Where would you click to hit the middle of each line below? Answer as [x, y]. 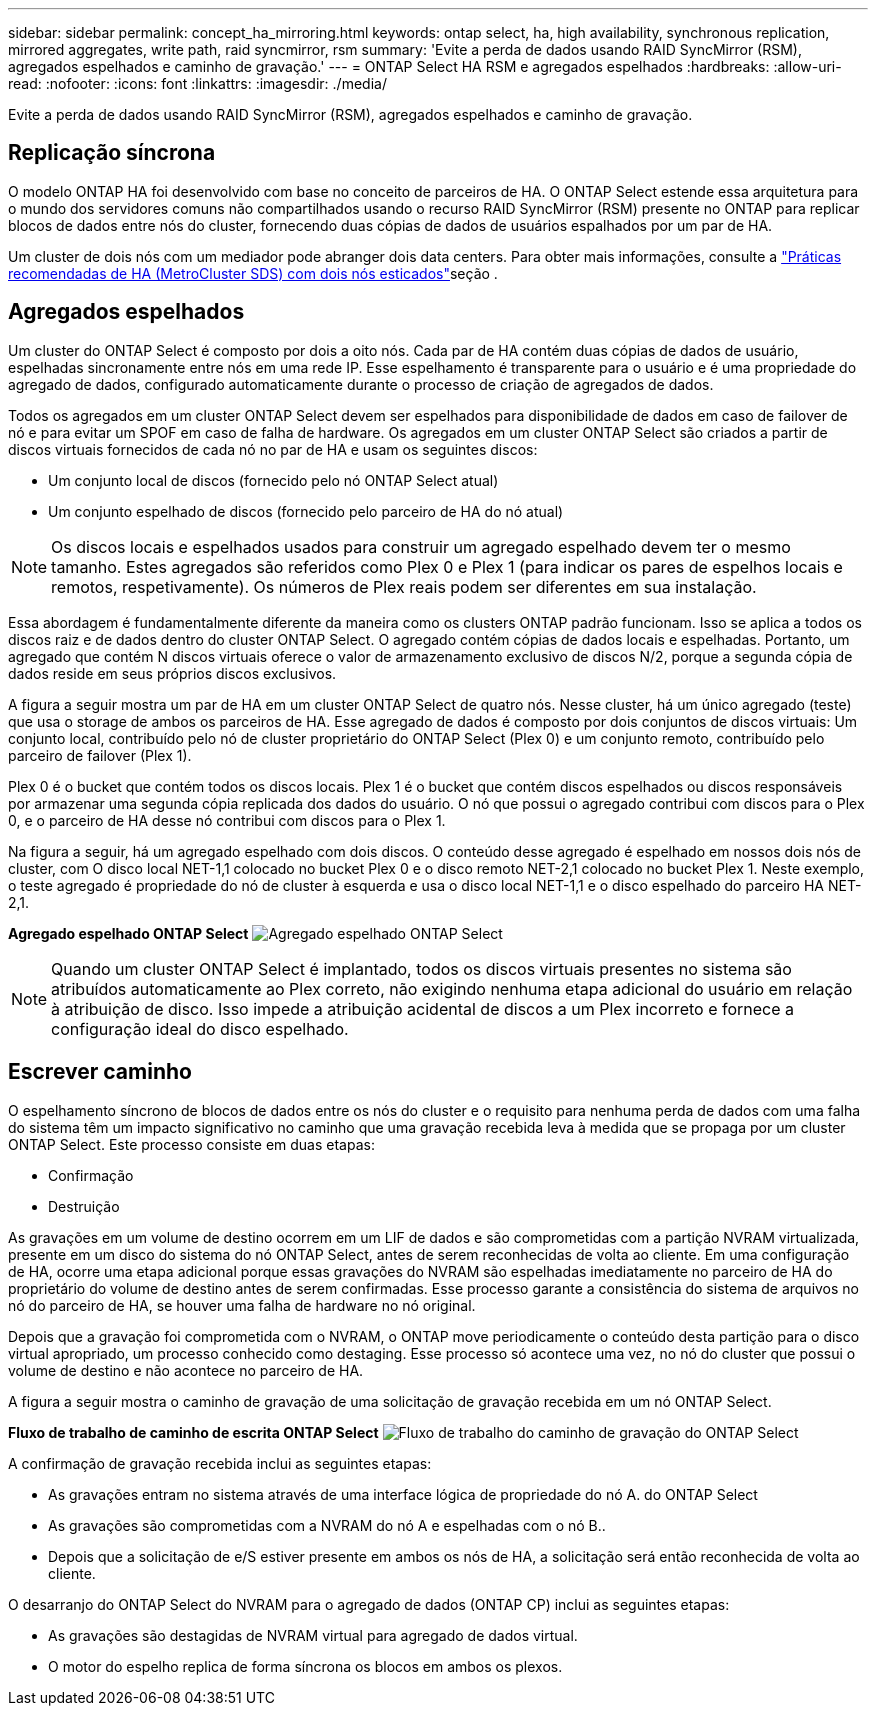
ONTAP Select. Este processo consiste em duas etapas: [191, 1144]
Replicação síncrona [112, 153]
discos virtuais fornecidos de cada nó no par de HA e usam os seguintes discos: [273, 449]
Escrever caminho [100, 1072]
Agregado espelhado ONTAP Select [128, 933]
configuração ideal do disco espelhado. [200, 1028]
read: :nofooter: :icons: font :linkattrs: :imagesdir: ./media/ [197, 83]
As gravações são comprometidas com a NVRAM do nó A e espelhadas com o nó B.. [327, 1525]
